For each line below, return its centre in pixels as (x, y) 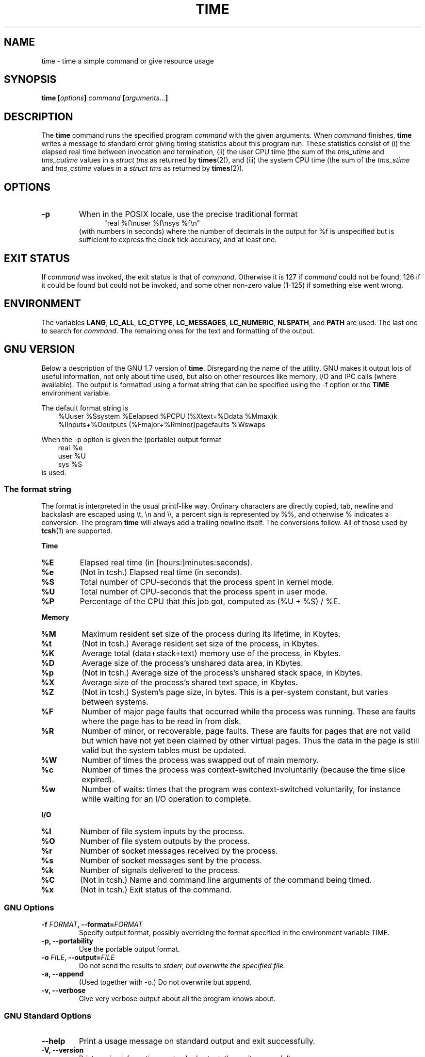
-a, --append (63, 974)
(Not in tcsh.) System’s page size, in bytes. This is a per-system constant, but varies (235, 692)
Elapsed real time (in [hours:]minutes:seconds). (166, 563)
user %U (72, 456)
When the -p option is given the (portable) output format (131, 439)
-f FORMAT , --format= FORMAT (92, 925)
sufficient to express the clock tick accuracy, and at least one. (178, 240)
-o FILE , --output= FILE (78, 958)
